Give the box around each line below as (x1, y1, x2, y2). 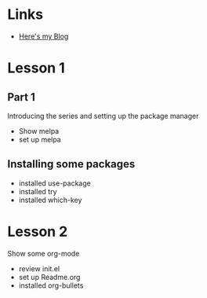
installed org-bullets (18, 281, 84, 290)
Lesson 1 (7, 59, 66, 77)
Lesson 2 (7, 223, 68, 241)
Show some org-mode (7, 248, 80, 258)
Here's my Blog (18, 31, 69, 41)
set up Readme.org (18, 272, 81, 281)
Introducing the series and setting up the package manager (7, 111, 199, 120)
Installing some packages (7, 157, 136, 171)
